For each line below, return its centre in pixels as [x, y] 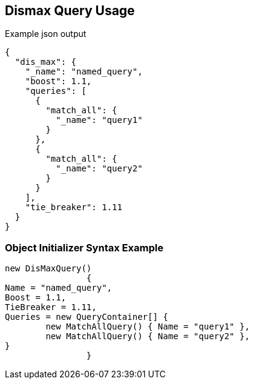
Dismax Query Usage [70, 11]
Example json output [46, 34]
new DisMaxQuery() [48, 269]
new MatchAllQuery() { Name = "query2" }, [148, 336]
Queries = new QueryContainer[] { [87, 317]
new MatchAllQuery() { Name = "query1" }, [148, 327]
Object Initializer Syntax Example [84, 247]
